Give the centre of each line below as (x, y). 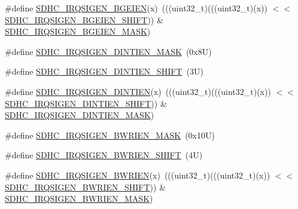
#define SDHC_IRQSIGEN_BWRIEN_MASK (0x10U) (110, 135)
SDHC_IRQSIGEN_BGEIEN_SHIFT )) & (84, 19)
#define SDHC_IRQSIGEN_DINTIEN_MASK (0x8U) (108, 51)
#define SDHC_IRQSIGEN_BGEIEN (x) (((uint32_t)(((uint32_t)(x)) (136, 8)
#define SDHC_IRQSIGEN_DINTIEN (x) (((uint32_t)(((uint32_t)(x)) (138, 91)
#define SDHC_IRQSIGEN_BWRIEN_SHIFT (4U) (104, 155)
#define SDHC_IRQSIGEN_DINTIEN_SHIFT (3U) (104, 71)
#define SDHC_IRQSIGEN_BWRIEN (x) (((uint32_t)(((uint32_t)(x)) (138, 175)
